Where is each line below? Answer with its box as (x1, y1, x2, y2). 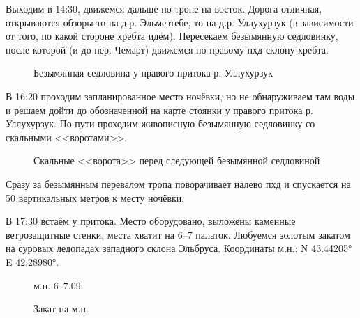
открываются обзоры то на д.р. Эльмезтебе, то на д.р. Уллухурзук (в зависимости (6, 15, 354, 29)
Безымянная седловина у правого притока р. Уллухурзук (33, 65, 273, 80)
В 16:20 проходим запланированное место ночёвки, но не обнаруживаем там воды (6, 88, 355, 103)
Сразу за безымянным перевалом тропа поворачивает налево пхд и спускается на (6, 176, 351, 191)
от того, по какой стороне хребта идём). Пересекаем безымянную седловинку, (6, 29, 338, 43)
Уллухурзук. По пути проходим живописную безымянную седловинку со (6, 116, 315, 131)
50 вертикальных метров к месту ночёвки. (6, 190, 185, 205)
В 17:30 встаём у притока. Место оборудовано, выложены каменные (6, 214, 296, 228)
